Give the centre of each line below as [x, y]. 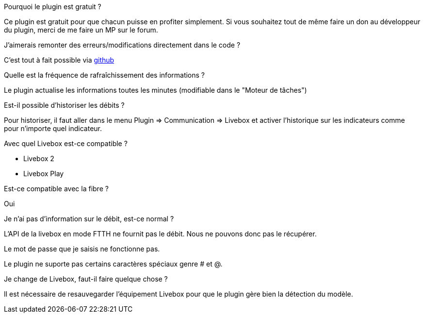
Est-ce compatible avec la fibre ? [56, 189]
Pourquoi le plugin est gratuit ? [53, 7]
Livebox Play [44, 174]
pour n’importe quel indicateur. [53, 128]
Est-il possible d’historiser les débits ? [64, 105]
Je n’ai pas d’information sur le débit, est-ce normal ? [89, 219]
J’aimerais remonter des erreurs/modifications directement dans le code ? [122, 45]
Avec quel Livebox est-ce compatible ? [66, 143]
